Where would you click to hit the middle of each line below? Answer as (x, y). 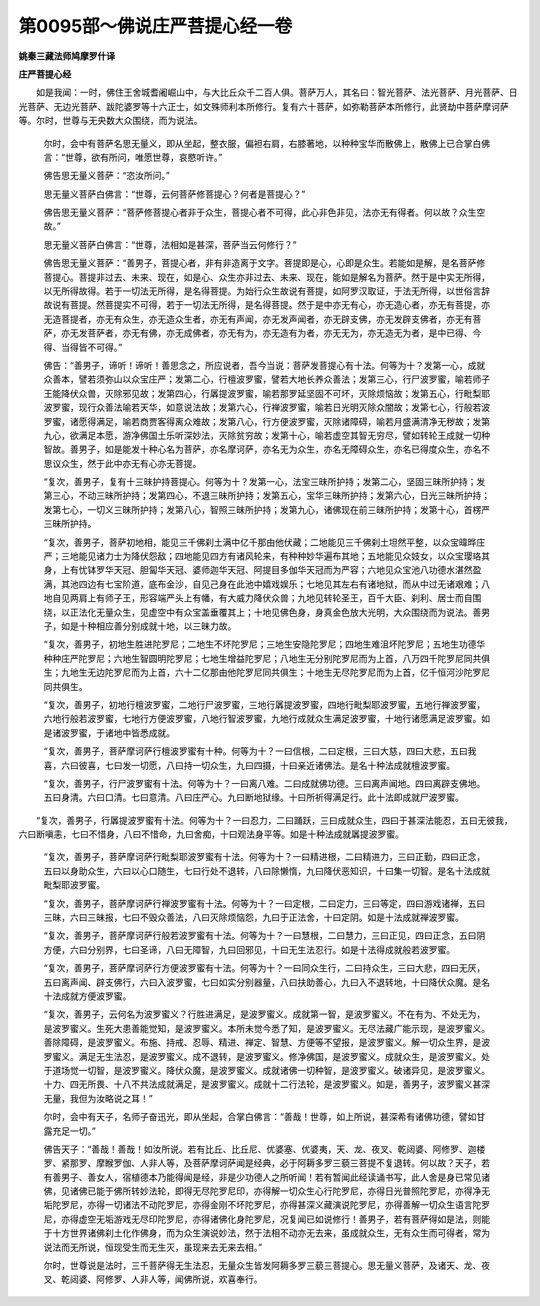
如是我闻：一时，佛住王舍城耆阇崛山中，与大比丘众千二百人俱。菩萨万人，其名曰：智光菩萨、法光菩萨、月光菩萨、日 (276, 92)
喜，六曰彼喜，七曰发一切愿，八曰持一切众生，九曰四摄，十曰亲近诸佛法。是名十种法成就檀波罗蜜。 (249, 765)
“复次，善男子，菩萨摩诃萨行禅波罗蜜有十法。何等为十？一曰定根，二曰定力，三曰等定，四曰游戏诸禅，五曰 (264, 903)
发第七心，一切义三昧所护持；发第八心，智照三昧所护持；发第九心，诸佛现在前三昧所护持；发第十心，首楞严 (266, 509)
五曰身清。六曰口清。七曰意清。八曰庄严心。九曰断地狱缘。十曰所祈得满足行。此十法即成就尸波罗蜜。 (253, 797)
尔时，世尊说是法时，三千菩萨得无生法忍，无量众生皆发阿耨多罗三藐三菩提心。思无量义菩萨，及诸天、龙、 (262, 1266)
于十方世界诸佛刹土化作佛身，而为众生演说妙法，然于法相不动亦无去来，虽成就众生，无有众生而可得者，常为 (266, 1233)
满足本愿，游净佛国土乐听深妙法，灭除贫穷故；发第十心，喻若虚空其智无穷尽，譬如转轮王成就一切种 (284, 435)
